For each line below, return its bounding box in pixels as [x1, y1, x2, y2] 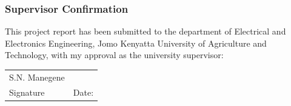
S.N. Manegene [9, 70, 65, 83]
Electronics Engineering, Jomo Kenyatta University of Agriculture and [5, 36, 267, 49]
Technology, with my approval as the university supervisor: [5, 48, 224, 61]
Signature [9, 85, 45, 98]
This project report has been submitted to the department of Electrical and [5, 25, 286, 38]
